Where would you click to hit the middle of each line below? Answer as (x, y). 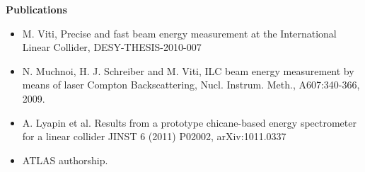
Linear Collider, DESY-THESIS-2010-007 (112, 47)
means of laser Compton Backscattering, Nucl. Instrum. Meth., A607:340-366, (191, 85)
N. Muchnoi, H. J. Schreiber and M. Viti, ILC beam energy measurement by (188, 70)
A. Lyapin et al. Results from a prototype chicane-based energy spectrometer (189, 122)
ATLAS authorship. (65, 160)
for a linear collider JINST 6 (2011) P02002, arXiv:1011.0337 (154, 136)
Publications (36, 9)
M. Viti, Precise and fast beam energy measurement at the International (179, 33)
